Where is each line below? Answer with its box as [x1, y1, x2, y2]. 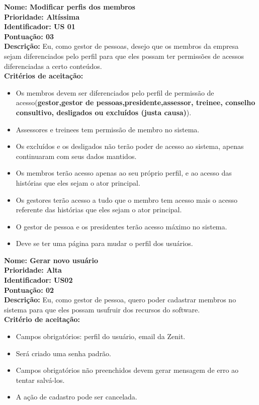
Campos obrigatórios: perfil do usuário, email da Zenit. [16, 331, 186, 342]
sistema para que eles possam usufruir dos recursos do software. [4, 304, 200, 314]
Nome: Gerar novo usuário [4, 255, 98, 265]
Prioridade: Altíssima [4, 11, 79, 22]
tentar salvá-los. [16, 374, 65, 385]
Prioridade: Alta [4, 265, 62, 275]
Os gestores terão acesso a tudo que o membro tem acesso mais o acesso [16, 194, 237, 205]
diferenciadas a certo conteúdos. [4, 60, 102, 71]
